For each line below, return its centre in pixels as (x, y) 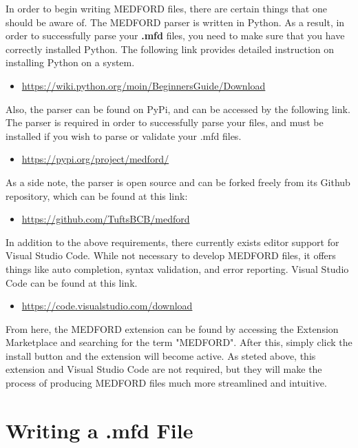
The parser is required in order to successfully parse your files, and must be (165, 122)
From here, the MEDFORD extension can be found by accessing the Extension (172, 328)
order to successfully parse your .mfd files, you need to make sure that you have (175, 35)
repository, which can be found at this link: (97, 195)
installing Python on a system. (70, 62)
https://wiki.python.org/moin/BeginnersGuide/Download (144, 85)
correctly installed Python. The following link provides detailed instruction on (170, 49)
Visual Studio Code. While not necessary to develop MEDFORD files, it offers (171, 255)
